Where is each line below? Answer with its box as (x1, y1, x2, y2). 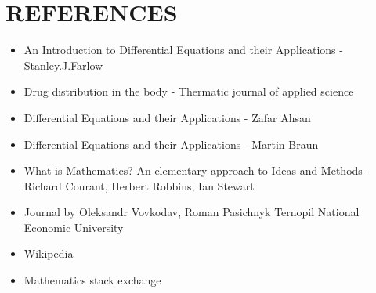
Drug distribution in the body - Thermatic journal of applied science (23, 83, 354, 99)
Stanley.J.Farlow (23, 56, 103, 73)
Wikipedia (23, 245, 74, 262)
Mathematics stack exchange (23, 272, 161, 288)
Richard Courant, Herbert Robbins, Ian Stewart (23, 177, 255, 194)
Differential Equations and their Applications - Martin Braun (23, 136, 319, 152)
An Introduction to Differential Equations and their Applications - (23, 42, 343, 58)
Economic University (23, 219, 124, 235)
